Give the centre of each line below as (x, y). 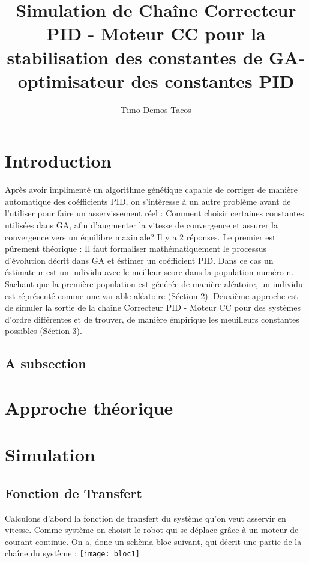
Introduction (58, 161)
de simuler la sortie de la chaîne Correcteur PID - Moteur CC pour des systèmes (153, 307)
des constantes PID (213, 80)
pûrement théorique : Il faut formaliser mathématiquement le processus (136, 248)
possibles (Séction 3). (43, 331)
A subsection (46, 363)
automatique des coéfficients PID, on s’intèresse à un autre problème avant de (148, 201)
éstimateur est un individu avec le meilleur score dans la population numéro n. (149, 272)
